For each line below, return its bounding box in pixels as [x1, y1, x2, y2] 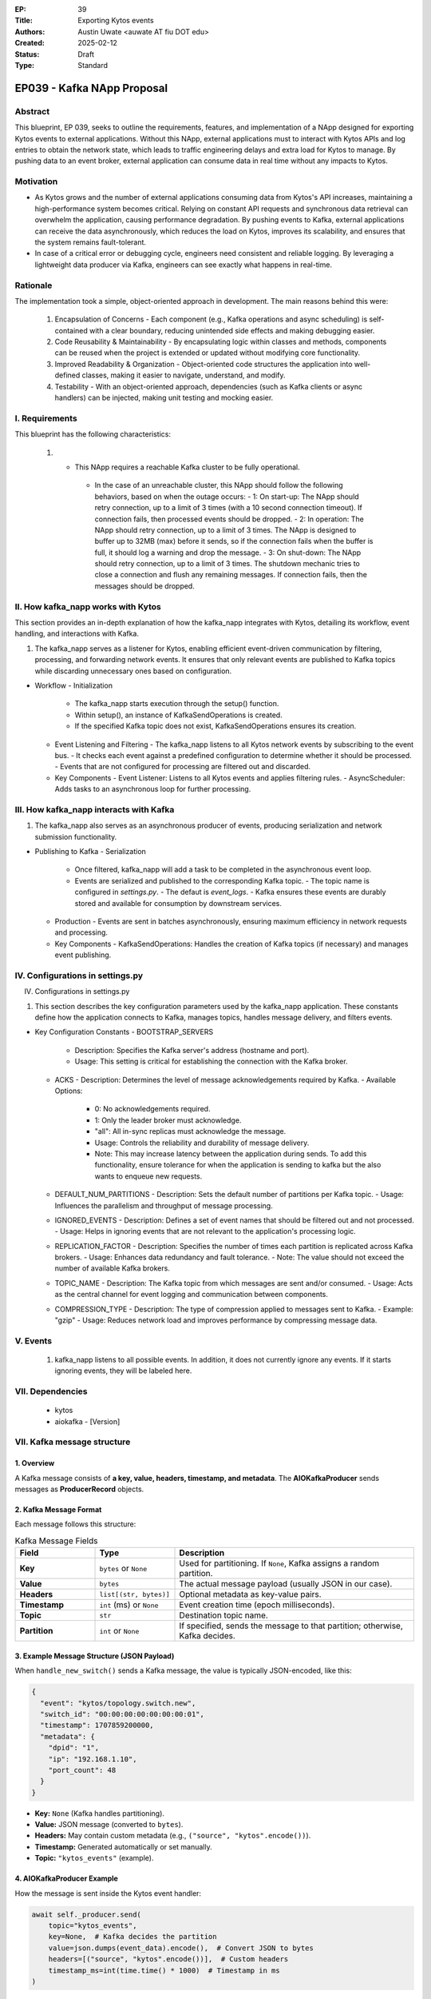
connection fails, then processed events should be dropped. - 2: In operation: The [94, 514, 365, 524]
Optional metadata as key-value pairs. [179, 1589, 322, 1600]
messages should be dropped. [94, 581, 195, 591]
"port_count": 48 [48, 1766, 117, 1774]
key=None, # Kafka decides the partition [48, 1932, 217, 1941]
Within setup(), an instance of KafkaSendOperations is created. [74, 710, 283, 720]
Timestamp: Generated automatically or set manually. [34, 1841, 212, 1851]
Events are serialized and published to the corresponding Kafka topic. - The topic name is [74, 876, 370, 885]
